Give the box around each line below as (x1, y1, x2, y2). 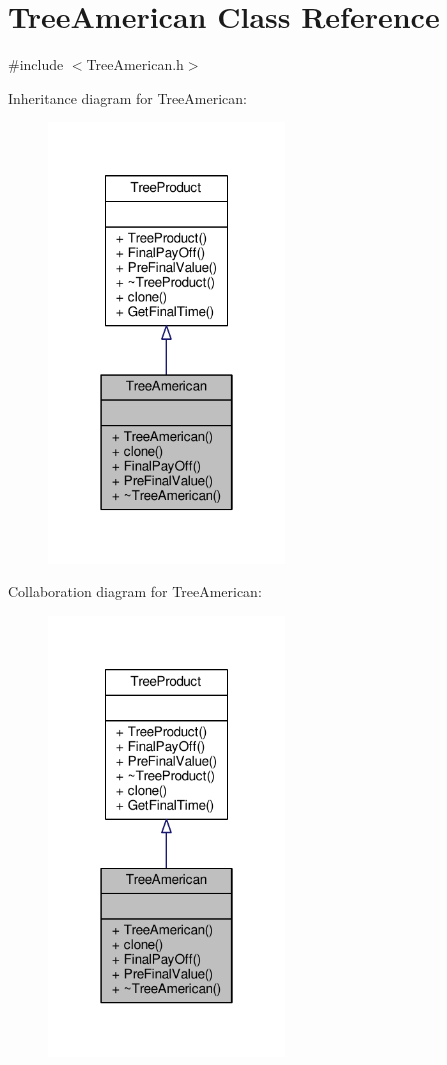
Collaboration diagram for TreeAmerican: (8, 581, 262, 602)
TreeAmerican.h (86, 54, 184, 75)
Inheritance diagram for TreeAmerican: (8, 87, 247, 108)
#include (8, 54, 64, 75)
